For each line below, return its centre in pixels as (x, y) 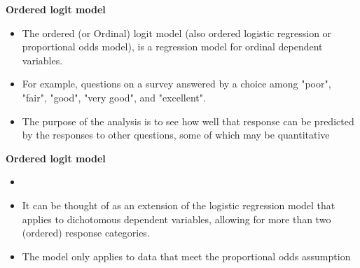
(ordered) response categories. (86, 233)
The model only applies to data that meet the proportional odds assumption (186, 256)
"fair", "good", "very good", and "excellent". (114, 97)
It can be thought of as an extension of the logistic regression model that (179, 205)
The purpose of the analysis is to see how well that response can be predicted (188, 121)
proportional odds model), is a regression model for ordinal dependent (172, 47)
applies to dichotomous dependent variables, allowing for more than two (176, 219)
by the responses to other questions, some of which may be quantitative (176, 135)
